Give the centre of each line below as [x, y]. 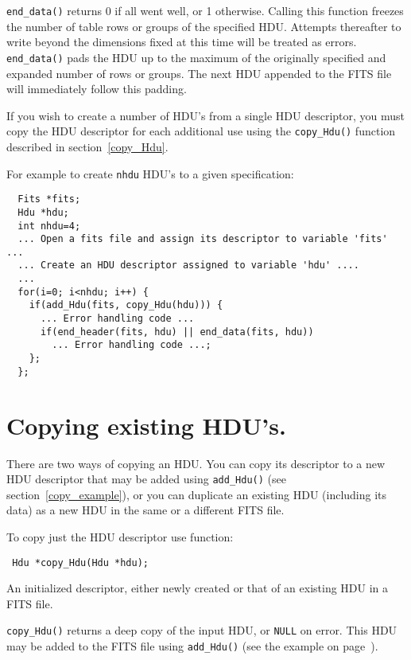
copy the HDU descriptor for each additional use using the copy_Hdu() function [201, 131]
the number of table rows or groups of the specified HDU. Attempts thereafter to [204, 26]
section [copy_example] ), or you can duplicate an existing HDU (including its [197, 494]
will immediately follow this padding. [97, 89]
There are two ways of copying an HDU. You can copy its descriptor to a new [196, 463]
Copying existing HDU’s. [146, 425]
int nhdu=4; [49, 226]
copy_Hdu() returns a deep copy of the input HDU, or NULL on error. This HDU [202, 630]
